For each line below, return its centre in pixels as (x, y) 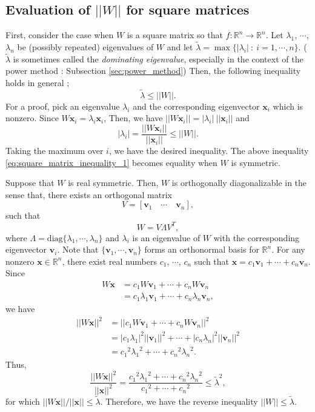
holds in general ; (38, 83)
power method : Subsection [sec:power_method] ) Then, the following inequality (153, 71)
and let (180, 47)
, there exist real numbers (109, 261)
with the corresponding (257, 237)
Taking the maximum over (55, 151)
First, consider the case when (60, 35)
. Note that (78, 249)
